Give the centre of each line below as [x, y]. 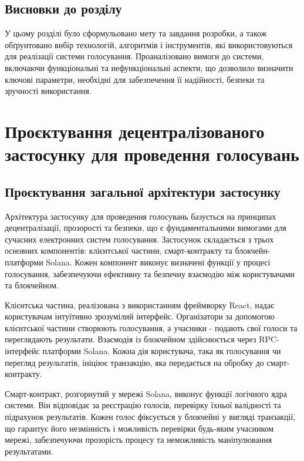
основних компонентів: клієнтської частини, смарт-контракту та [119, 250]
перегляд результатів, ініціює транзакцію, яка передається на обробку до [134, 362]
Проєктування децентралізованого [135, 131]
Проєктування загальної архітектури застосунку [143, 191]
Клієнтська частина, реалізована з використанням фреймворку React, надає [140, 304]
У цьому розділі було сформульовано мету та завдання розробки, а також [136, 33]
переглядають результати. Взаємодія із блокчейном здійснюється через [131, 339]
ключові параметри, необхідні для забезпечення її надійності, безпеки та [135, 79]
